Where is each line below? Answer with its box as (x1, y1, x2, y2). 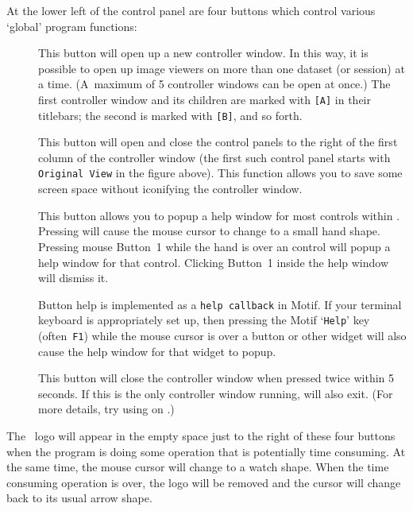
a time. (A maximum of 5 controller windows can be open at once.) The (38, 75, 391, 92)
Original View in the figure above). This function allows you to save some (38, 165, 403, 181)
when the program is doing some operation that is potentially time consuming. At (6, 443, 406, 459)
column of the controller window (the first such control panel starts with (38, 149, 391, 165)
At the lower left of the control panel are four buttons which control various (6, 2, 376, 18)
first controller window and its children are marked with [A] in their (38, 91, 371, 107)
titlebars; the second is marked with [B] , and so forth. (38, 106, 303, 123)
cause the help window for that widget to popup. (38, 343, 276, 359)
